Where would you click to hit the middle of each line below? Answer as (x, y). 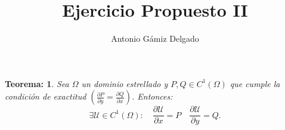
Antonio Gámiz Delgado (155, 38)
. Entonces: (152, 96)
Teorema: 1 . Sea (37, 83)
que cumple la (255, 83)
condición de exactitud (46, 96)
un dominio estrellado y (125, 83)
